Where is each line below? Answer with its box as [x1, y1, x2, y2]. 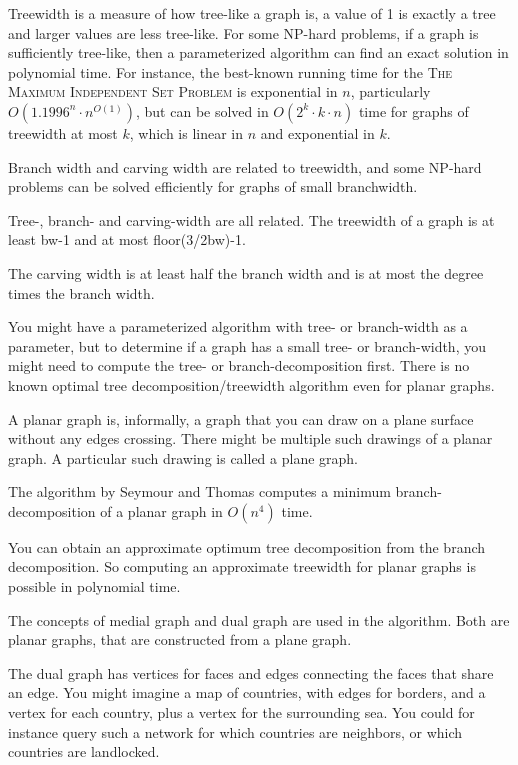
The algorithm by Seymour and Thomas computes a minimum [8, 481, 391, 502]
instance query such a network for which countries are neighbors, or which [8, 721, 463, 742]
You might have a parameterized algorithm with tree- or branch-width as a [8, 316, 468, 337]
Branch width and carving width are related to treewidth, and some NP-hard [8, 156, 482, 177]
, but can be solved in [136, 100, 269, 121]
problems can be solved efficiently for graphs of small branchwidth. [8, 176, 418, 197]
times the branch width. [8, 282, 155, 303]
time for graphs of [358, 100, 469, 121]
